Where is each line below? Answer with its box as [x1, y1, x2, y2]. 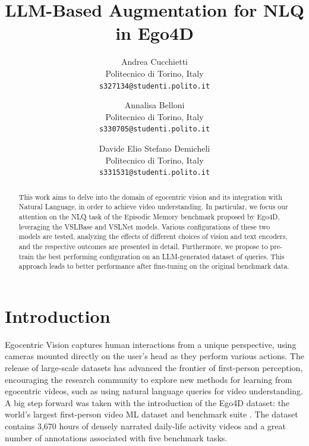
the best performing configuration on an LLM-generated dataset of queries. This [36, 251, 285, 261]
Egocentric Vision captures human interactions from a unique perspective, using [5, 338, 297, 350]
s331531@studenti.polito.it [99, 168, 210, 177]
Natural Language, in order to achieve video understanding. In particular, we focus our [18, 202, 288, 212]
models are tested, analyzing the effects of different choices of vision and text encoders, [18, 231, 288, 241]
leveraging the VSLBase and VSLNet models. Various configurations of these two [18, 221, 270, 231]
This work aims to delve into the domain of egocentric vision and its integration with [18, 191, 282, 202]
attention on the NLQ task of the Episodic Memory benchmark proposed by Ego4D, [18, 211, 280, 221]
